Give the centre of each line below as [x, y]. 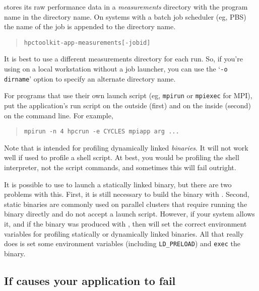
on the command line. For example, [59, 115]
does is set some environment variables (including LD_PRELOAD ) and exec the [122, 243]
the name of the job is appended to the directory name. [90, 26]
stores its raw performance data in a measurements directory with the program [126, 7]
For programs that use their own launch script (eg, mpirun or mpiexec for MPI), [128, 95]
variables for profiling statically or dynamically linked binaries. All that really [124, 233]
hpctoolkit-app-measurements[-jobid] [87, 43]
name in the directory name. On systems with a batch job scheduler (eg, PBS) [125, 16]
